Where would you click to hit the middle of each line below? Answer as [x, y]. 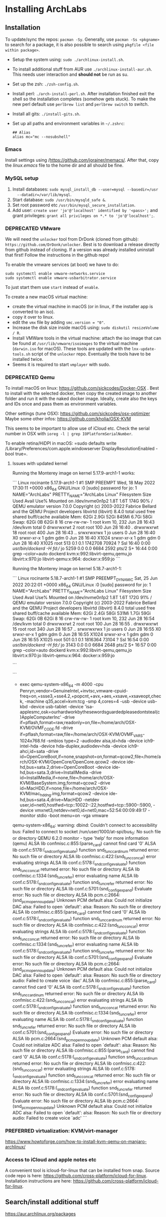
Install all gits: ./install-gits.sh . [46, 114]
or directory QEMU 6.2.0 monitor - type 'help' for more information [80, 838]
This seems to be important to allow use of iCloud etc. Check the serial [78, 428]
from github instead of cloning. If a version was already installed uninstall [80, 250]
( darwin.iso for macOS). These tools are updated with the [71, 348]
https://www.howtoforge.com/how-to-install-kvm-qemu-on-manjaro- [76, 1141]
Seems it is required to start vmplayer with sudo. [61, 364]
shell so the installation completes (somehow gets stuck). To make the [84, 99]
